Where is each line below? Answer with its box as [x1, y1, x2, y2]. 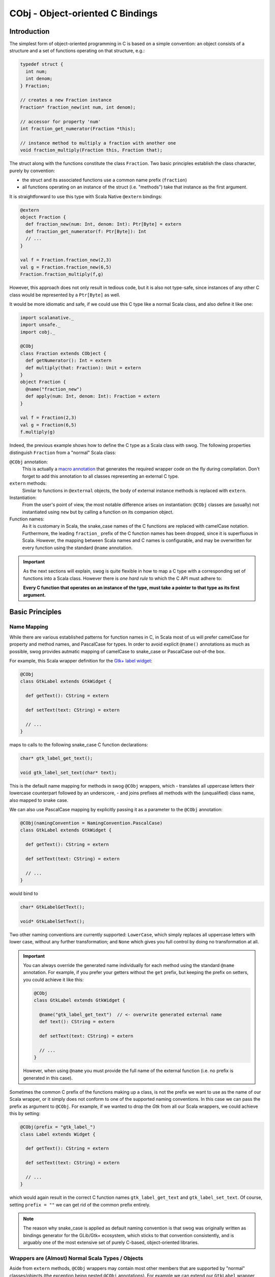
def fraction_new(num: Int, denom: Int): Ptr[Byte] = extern [25, 221, 182, 227]
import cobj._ [20, 329, 56, 335]
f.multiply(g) [20, 429, 56, 435]
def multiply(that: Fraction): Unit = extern [25, 365, 141, 370]
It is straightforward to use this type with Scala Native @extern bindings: [9, 193, 162, 199]
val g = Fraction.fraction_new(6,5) [20, 264, 112, 270]
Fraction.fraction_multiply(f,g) [20, 271, 104, 277]
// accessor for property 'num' [20, 119, 101, 125]
